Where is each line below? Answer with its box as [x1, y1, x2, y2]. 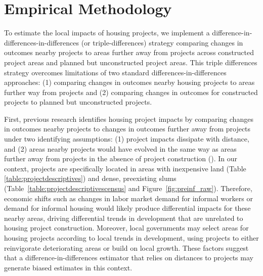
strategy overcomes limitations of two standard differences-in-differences [4, 67, 227, 77]
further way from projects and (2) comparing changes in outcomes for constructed [4, 86, 258, 97]
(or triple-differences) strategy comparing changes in [81, 37, 243, 48]
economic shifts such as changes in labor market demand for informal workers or [4, 193, 253, 203]
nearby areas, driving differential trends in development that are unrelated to [4, 212, 243, 223]
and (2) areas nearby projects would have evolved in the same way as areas [4, 143, 237, 154]
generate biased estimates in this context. [4, 262, 133, 272]
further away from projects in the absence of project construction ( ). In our [4, 153, 237, 164]
